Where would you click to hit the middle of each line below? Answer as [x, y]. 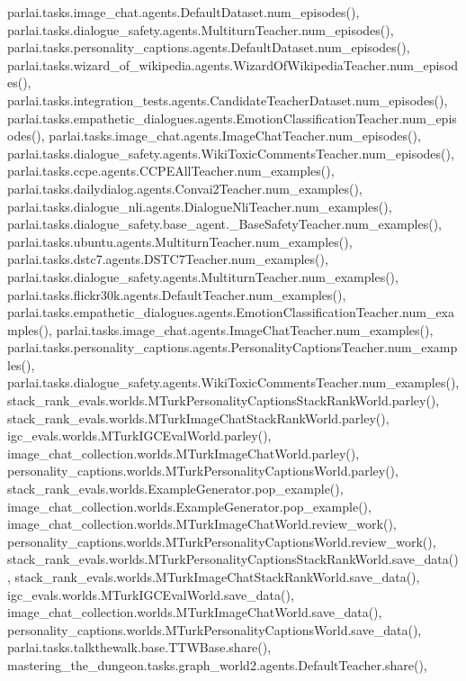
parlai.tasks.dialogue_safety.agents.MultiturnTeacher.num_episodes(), [201, 29]
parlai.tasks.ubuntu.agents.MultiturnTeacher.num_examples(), [180, 241]
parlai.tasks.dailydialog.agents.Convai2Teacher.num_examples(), [185, 188]
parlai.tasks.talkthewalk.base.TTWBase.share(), [139, 647]
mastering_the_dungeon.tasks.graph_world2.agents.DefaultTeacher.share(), [217, 664]
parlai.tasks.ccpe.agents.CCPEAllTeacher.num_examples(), [171, 171]
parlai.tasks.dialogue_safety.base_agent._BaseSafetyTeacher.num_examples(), [224, 224]
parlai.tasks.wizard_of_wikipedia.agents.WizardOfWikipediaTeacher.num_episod [233, 64]
